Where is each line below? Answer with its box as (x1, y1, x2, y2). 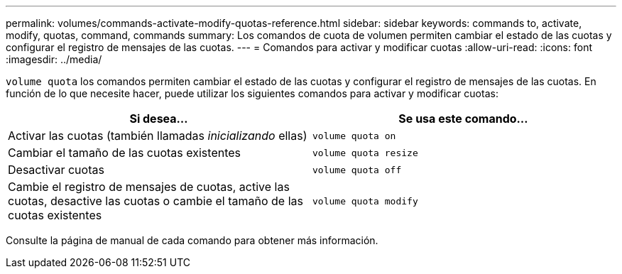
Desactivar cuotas (8, 163, 104, 177)
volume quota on (312, 130, 396, 141)
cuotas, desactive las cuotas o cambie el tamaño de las (8, 194, 303, 208)
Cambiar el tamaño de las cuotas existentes (8, 146, 241, 160)
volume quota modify (312, 195, 418, 207)
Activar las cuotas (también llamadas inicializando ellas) (8, 128, 307, 143)
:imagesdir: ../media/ (6, 53, 102, 65)
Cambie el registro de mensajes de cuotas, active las (8, 180, 290, 194)
